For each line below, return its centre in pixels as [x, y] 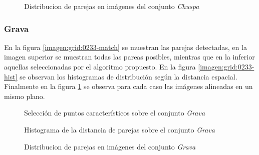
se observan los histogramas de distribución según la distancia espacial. [128, 76]
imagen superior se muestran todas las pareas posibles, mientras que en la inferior [129, 57]
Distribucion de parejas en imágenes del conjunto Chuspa [112, 6]
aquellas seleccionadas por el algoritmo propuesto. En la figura [100, 66]
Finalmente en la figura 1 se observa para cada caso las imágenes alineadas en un [128, 86]
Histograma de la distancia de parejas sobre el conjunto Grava [119, 129]
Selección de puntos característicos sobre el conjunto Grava [115, 113]
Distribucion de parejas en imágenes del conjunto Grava [110, 146]
